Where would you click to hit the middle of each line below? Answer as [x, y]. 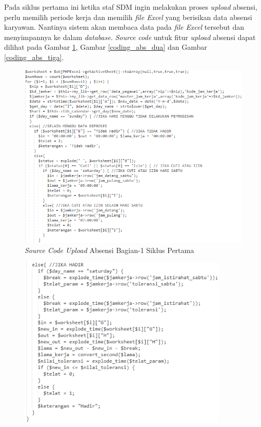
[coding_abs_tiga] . [34, 57]
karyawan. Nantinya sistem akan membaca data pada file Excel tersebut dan [124, 27]
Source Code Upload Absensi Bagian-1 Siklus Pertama [109, 250]
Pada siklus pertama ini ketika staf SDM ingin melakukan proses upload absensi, [131, 7]
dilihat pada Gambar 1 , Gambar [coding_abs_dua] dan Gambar [106, 47]
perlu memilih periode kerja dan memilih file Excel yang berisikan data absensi [128, 17]
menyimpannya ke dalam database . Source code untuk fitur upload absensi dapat [130, 37]
